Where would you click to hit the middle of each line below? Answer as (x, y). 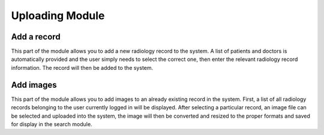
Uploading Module (58, 16)
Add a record (36, 37)
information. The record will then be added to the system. (82, 67)
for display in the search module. (52, 124)
